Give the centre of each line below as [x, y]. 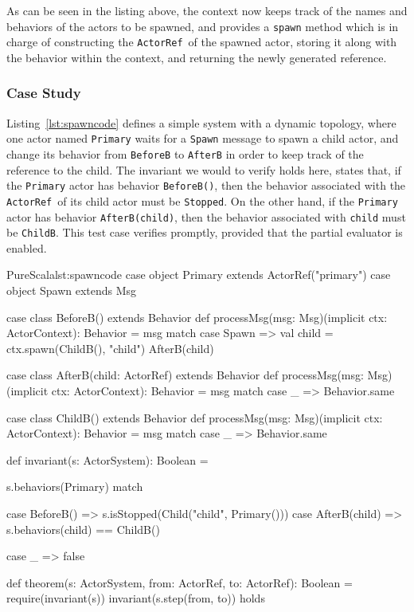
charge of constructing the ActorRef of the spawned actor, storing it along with [202, 42]
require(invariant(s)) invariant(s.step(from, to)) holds [136, 598]
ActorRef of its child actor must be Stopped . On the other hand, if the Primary [202, 200]
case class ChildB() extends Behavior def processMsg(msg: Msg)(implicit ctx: [195, 417]
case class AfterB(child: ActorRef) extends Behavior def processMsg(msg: [185, 375]
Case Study [44, 93]
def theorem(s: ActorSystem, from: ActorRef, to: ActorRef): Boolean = [180, 582]
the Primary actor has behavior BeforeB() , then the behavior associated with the [206, 185]
